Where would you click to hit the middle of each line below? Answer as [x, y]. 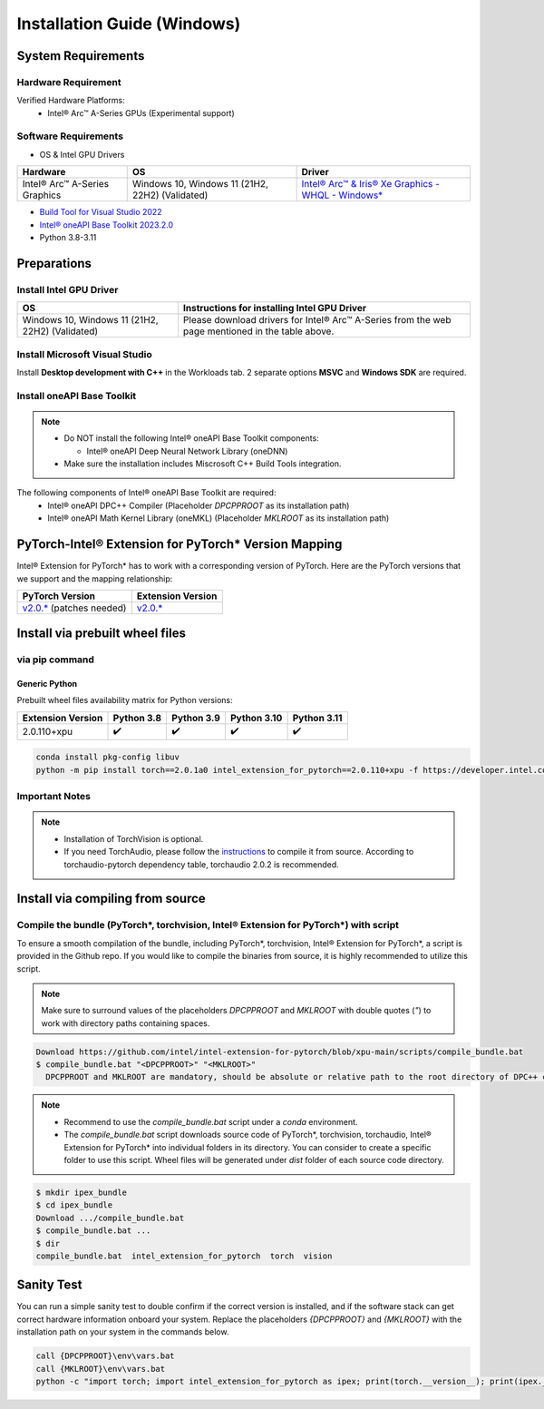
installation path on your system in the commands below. [123, 1332]
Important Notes [53, 797]
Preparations [54, 263]
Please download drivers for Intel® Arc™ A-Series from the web [317, 320]
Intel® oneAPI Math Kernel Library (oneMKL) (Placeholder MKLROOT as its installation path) [219, 518]
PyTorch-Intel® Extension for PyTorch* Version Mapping [180, 544]
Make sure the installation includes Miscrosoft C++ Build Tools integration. [203, 464]
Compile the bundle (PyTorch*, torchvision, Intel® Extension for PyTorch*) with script [208, 925]
